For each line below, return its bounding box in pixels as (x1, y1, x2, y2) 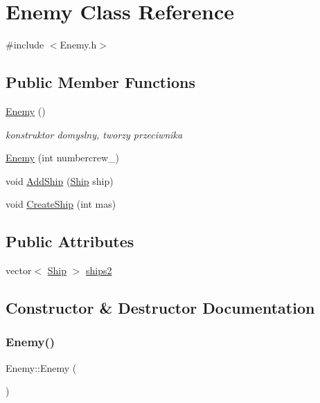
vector (6, 263, 32, 278)
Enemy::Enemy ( (6, 360, 77, 375)
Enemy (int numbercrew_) (6, 150, 120, 165)
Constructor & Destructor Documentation (6, 297, 315, 319)
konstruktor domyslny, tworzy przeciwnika (6, 127, 183, 141)
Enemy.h (60, 37, 97, 52)
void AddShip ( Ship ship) (6, 173, 114, 188)
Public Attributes (6, 231, 134, 252)
